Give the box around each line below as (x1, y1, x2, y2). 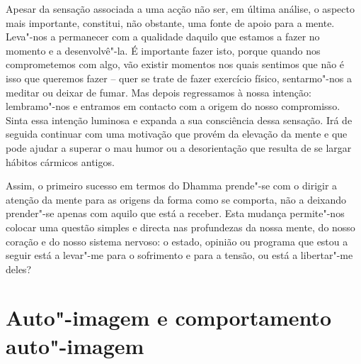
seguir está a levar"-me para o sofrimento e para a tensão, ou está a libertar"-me (6, 248, 353, 263)
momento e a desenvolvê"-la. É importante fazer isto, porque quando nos (6, 43, 321, 57)
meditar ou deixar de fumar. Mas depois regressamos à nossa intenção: (6, 84, 311, 99)
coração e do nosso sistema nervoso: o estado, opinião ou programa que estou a (6, 233, 348, 248)
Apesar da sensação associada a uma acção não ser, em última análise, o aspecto (6, 1, 355, 16)
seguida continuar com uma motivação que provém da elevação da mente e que (6, 126, 348, 141)
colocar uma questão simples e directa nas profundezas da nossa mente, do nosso (6, 219, 355, 234)
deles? (6, 261, 32, 276)
